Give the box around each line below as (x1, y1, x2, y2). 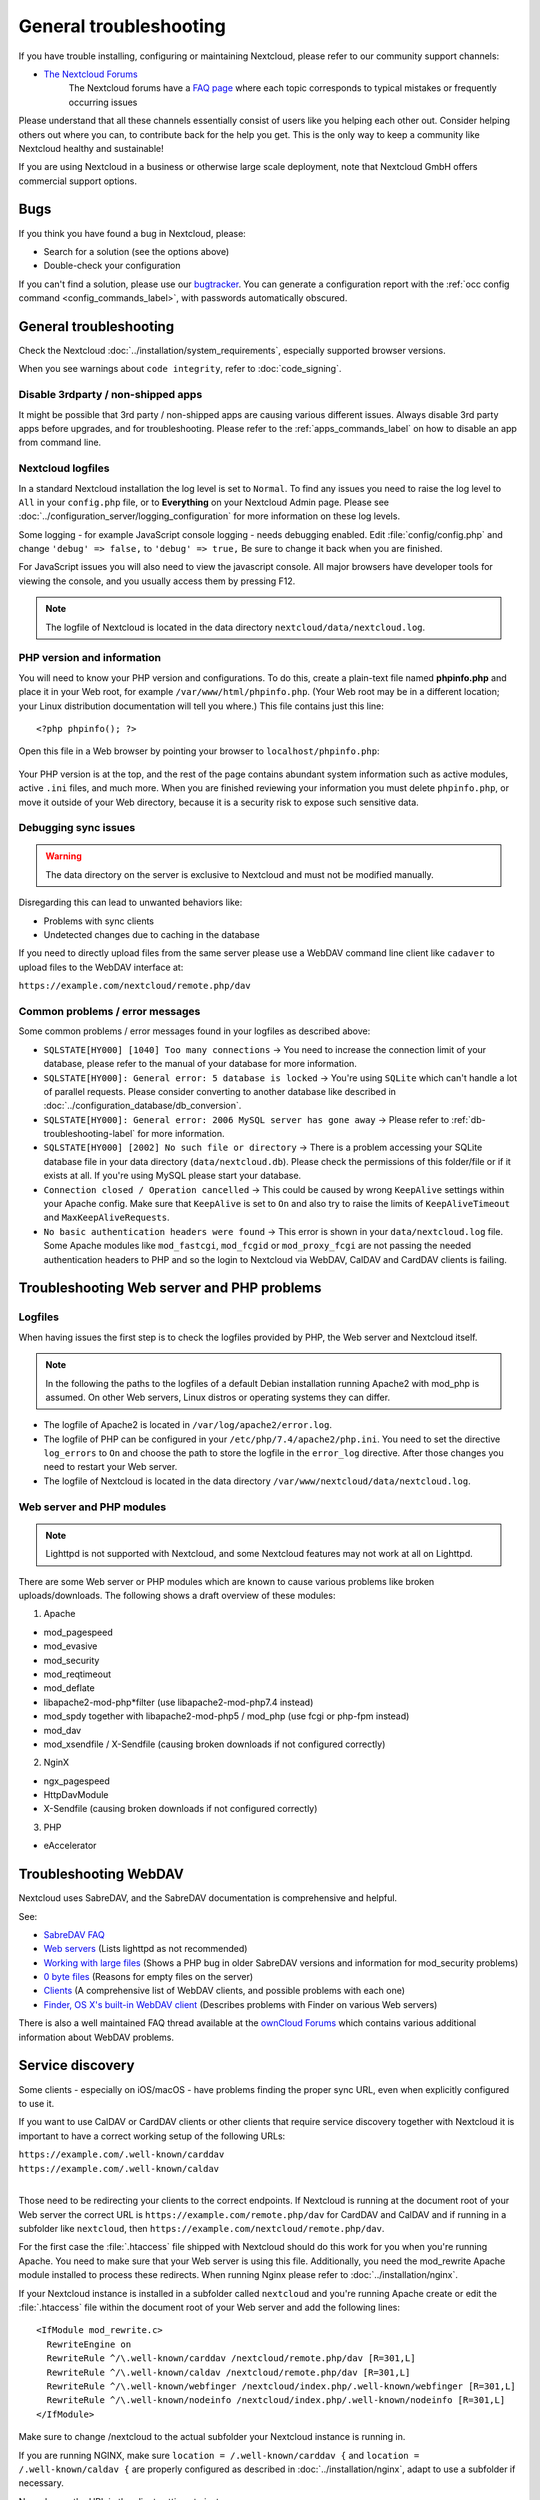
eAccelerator (43, 1840, 97, 1852)
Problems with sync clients (43, 915, 155, 927)
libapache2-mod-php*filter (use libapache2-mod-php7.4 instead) (43, 1696, 314, 1708)
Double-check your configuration (43, 260, 181, 272)
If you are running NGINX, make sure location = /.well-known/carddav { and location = (18, 2449, 420, 2461)
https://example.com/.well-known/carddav (18, 2149, 225, 2160)
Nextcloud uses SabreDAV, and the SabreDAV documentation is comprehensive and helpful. (18, 1892, 398, 1904)
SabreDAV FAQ (43, 1928, 105, 1940)
